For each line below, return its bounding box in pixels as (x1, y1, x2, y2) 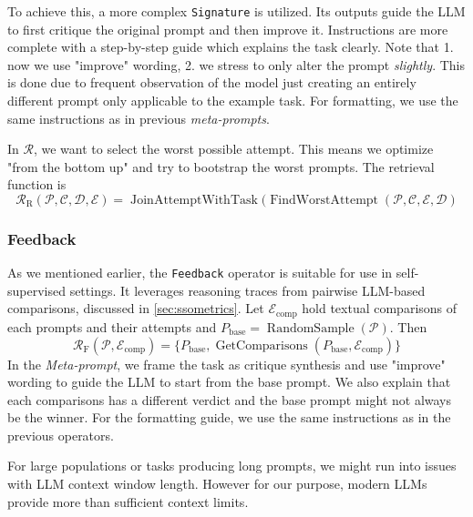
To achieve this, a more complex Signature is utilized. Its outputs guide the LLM (7, 2, 466, 20)
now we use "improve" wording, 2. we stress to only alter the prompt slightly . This (7, 55, 466, 74)
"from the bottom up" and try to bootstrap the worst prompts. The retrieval (7, 157, 435, 176)
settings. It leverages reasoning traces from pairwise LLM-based (69, 280, 426, 299)
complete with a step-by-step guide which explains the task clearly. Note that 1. (7, 37, 454, 56)
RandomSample (266, 321, 355, 335)
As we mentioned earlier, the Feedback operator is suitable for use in (7, 263, 393, 282)
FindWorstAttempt (270, 194, 379, 207)
